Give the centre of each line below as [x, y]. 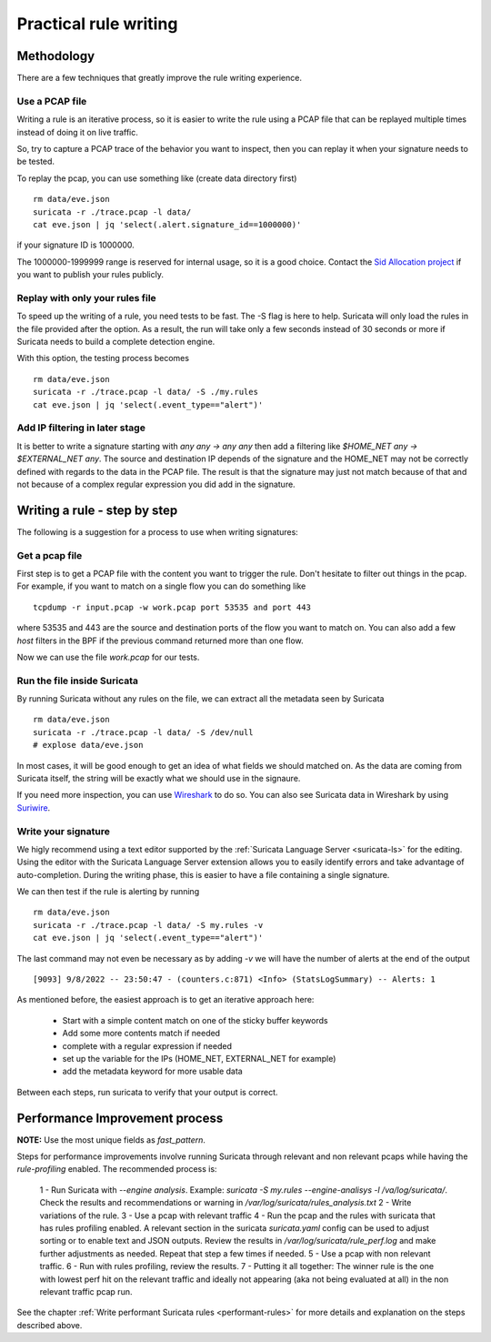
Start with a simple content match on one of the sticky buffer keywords [195, 1020]
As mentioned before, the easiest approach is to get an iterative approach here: [165, 1000]
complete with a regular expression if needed [147, 1045]
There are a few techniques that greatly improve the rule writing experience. [159, 78]
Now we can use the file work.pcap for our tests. [108, 657]
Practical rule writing [97, 24]
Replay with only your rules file [86, 298]
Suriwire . [34, 807]
